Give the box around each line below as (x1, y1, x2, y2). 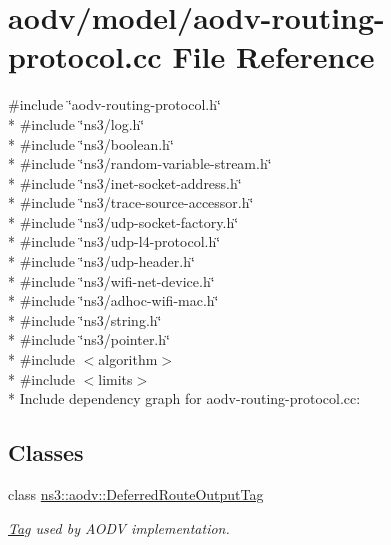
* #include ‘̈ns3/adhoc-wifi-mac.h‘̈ (8, 290, 219, 311)
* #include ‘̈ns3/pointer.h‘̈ (8, 329, 170, 350)
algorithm (98, 349, 158, 370)
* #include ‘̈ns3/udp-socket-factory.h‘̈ (8, 211, 239, 232)
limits (98, 368, 133, 389)
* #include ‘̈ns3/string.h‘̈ (8, 309, 162, 330)
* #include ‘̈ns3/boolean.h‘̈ (8, 133, 174, 154)
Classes (8, 437, 84, 468)
